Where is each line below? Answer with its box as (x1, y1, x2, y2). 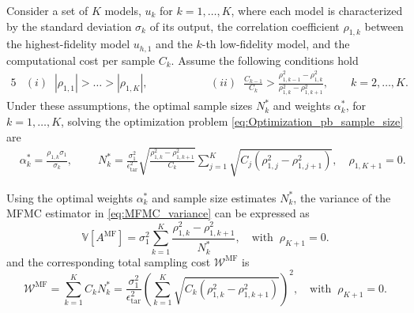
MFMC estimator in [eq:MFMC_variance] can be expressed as (6, 205, 310, 221)
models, (104, 2, 141, 18)
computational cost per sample (6, 51, 156, 68)
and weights (273, 97, 331, 114)
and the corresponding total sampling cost (6, 253, 211, 270)
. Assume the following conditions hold (171, 51, 359, 68)
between (364, 17, 404, 34)
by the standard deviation (6, 17, 132, 34)
